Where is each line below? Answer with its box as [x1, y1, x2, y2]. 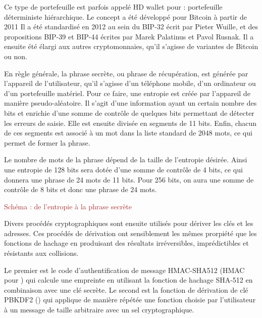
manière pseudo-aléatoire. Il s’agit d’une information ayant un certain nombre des [4, 98, 257, 108]
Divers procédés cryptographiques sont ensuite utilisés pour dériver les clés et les [4, 218, 253, 229]
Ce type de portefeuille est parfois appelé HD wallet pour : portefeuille [4, 2, 223, 12]
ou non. [4, 51, 27, 61]
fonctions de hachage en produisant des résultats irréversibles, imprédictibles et [4, 238, 249, 248]
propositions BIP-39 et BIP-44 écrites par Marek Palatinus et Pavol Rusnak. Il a [4, 31, 254, 41]
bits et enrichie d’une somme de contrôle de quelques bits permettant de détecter [4, 107, 254, 118]
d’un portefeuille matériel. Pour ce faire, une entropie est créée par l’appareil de [4, 87, 250, 98]
